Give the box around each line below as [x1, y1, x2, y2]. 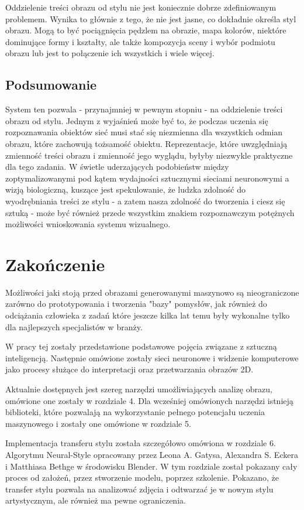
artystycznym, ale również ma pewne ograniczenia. [5, 494, 186, 506]
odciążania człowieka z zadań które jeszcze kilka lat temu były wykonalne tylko [5, 309, 290, 321]
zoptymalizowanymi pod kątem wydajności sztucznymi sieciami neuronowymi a [5, 172, 289, 184]
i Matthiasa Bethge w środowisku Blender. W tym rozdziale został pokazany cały [5, 460, 298, 472]
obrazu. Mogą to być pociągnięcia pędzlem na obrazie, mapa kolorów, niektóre [5, 24, 286, 36]
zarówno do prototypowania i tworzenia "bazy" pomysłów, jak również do [5, 297, 267, 310]
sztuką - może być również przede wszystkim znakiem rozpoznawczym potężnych [5, 206, 295, 218]
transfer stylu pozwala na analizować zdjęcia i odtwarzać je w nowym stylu [5, 482, 274, 495]
